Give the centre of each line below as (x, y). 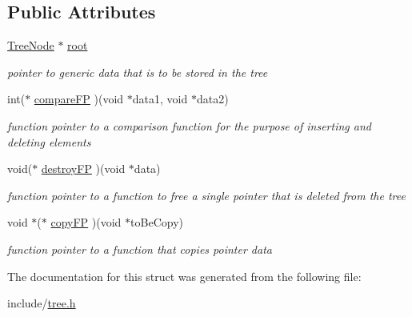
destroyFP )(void (83, 169)
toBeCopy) (157, 222)
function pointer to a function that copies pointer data (140, 249)
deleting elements (49, 141)
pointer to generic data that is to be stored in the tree (138, 72)
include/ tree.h (42, 303)
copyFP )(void (86, 222)
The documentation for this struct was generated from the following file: (184, 276)
